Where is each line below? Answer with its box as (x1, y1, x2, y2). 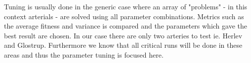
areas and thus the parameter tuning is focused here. (4, 49, 164, 60)
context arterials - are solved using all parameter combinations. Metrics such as (4, 11, 244, 21)
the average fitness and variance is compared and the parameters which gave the (4, 21, 247, 31)
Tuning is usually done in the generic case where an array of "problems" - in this (4, 1, 248, 11)
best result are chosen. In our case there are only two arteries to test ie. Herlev (4, 30, 243, 40)
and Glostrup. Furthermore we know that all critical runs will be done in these (4, 40, 243, 50)
